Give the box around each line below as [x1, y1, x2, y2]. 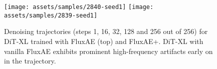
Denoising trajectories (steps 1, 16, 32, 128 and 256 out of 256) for [4, 26, 208, 36]
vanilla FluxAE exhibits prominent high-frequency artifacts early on [4, 45, 213, 56]
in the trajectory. [4, 55, 56, 66]
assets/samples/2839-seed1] [4, 11, 98, 19]
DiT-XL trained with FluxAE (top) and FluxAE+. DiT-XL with [4, 35, 203, 46]
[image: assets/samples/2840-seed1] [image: [4, 3, 154, 10]
